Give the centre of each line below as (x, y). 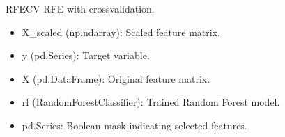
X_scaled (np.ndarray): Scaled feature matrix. (121, 32)
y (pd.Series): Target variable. (86, 55)
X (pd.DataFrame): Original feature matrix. (116, 78)
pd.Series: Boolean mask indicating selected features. (134, 125)
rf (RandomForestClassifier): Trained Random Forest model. (151, 102)
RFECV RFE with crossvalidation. (80, 8)
